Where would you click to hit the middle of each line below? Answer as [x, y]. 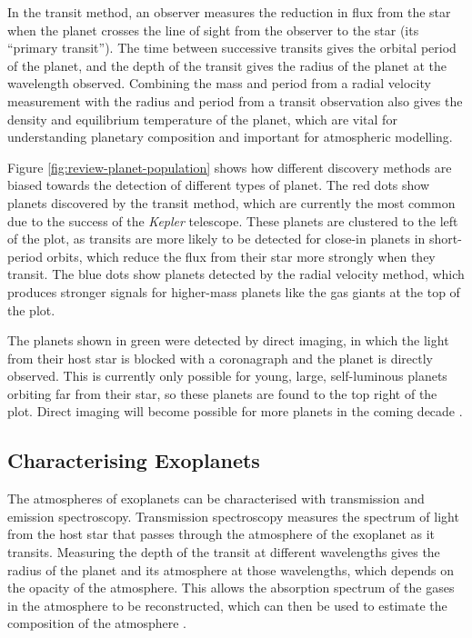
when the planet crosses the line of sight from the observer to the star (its [213, 30]
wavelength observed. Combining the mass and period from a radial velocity [219, 83]
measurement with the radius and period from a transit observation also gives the [235, 100]
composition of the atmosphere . [97, 623]
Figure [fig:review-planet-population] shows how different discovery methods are [230, 167]
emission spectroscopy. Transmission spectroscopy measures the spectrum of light [233, 516]
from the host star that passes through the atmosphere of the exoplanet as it [221, 534]
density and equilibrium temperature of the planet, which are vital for [202, 119]
